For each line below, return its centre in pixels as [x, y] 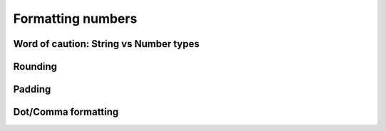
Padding [32, 89]
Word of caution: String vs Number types [106, 44]
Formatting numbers [75, 19]
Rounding [35, 67]
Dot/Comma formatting [66, 112]
